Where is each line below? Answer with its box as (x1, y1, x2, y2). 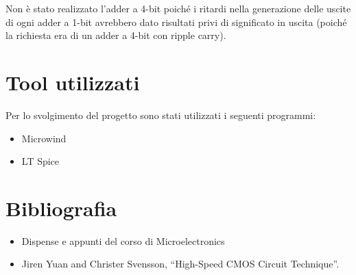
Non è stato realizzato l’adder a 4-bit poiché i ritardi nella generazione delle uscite (5, 1, 351, 15)
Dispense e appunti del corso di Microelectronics (21, 233, 225, 248)
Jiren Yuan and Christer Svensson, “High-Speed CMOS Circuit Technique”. (21, 257, 340, 271)
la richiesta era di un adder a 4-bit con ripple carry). (5, 28, 226, 42)
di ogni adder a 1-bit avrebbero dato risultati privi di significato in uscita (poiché (5, 14, 347, 29)
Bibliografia (5, 194, 117, 222)
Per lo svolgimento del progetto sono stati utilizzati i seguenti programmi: (5, 107, 316, 122)
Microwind (21, 131, 67, 145)
